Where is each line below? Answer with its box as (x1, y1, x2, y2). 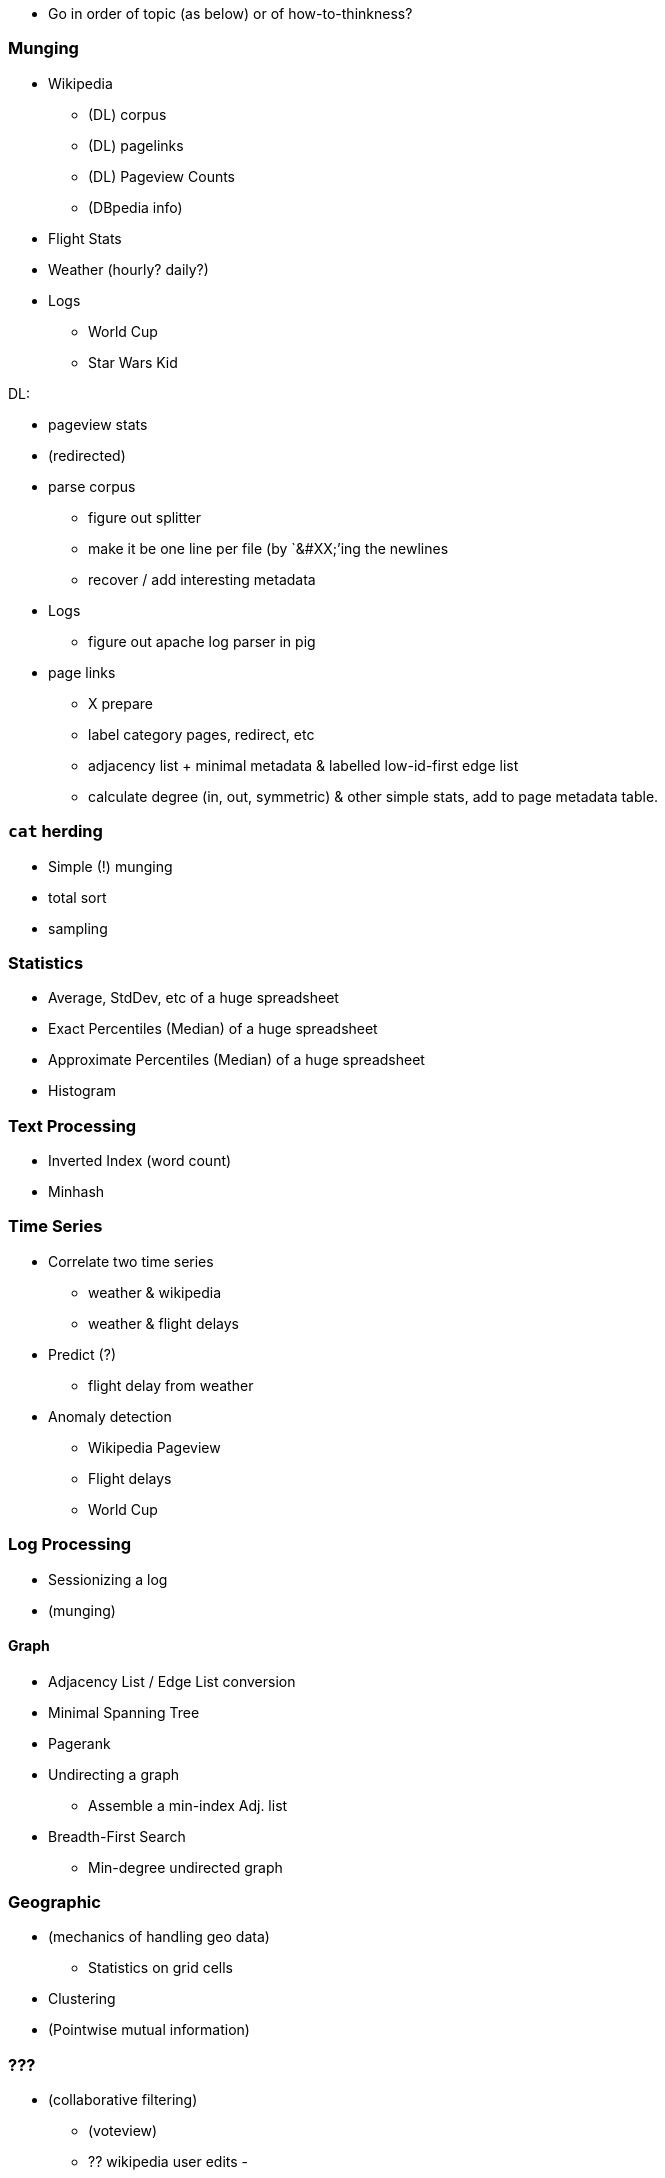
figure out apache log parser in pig (88, 632, 316, 650)
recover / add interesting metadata (88, 570, 316, 588)
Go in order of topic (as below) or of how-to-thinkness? (48, 5, 413, 22)
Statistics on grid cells (88, 1959, 233, 1977)
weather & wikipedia (88, 1283, 222, 1301)
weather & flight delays (88, 1314, 239, 1332)
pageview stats (48, 415, 148, 433)
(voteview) (88, 2122, 158, 2140)
